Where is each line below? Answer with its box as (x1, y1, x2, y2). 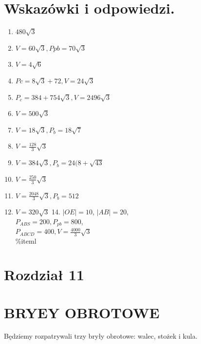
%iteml (15, 236, 37, 246)
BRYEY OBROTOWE (4, 303, 160, 323)
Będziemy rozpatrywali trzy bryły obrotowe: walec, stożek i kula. (4, 331, 198, 341)
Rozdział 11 (4, 265, 85, 285)
